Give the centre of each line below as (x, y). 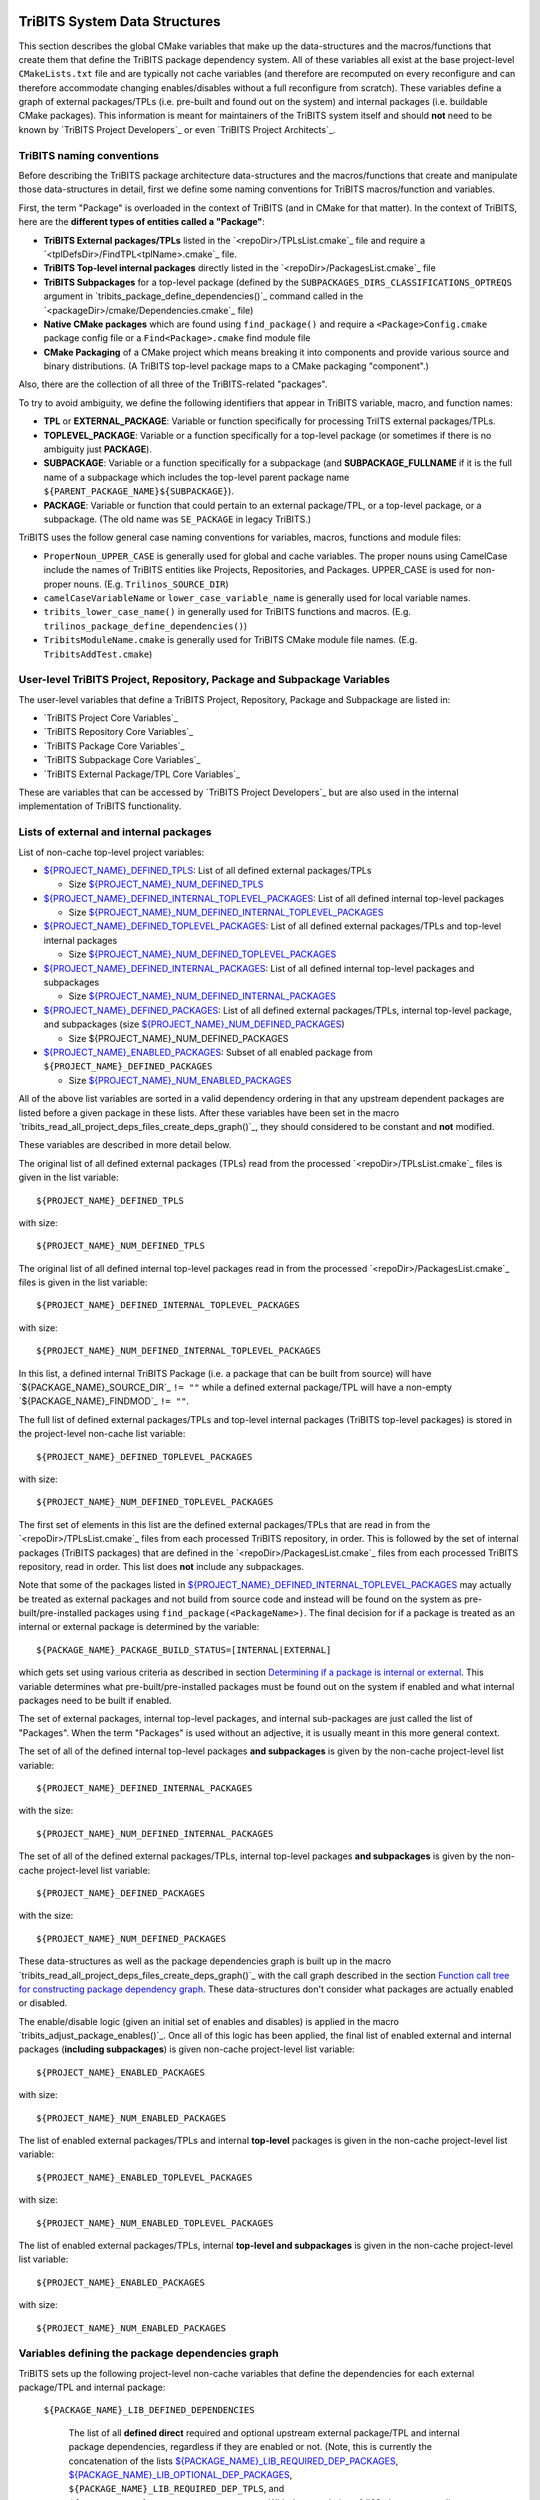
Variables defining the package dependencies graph (148, 2353)
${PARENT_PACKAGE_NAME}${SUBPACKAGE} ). (139, 491)
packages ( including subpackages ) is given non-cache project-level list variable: (186, 2049)
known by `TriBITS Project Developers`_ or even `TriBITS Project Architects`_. (177, 129)
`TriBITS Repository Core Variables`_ (118, 732)
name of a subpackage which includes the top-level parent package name (196, 477)
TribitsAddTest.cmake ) (98, 654)
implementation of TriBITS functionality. (100, 806)
